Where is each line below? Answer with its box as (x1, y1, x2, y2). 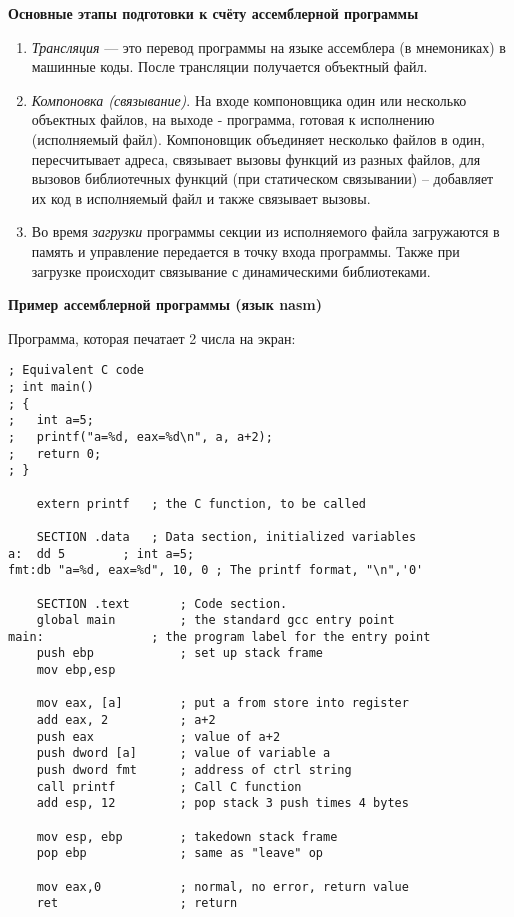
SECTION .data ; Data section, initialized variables (36, 529, 417, 544)
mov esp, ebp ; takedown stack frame (36, 829, 338, 844)
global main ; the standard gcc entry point (36, 613, 395, 628)
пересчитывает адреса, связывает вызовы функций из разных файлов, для (31, 148, 481, 169)
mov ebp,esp (36, 663, 116, 678)
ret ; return (36, 896, 238, 911)
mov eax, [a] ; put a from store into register (36, 696, 409, 711)
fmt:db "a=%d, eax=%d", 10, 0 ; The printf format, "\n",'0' (8, 563, 424, 578)
